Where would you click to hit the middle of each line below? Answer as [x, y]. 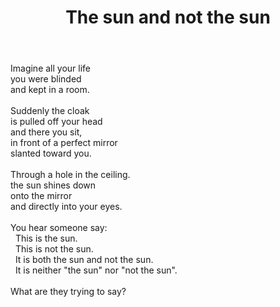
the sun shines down [53, 185]
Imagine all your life [51, 68]
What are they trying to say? [68, 292]
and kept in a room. [50, 90]
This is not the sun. [54, 249]
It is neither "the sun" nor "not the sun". [96, 270]
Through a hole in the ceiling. [70, 175]
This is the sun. [46, 238]
